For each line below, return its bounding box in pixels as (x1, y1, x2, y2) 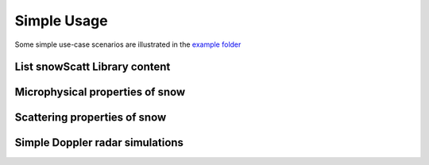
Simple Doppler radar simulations (14, 136, 184, 150)
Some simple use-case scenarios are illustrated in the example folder (14, 40, 242, 49)
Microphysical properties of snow (14, 86, 186, 99)
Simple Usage (14, 12, 108, 29)
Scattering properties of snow (14, 111, 167, 125)
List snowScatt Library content (14, 60, 171, 74)
